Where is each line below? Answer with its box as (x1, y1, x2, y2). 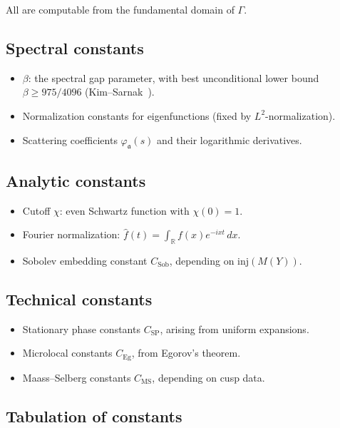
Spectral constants (6, 36, 144, 58)
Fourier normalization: (22, 227, 120, 242)
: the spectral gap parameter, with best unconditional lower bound (28, 70, 319, 85)
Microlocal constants (22, 345, 113, 360)
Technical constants (6, 287, 153, 310)
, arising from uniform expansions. (160, 321, 309, 336)
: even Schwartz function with (59, 203, 190, 218)
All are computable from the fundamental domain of (6, 2, 235, 16)
